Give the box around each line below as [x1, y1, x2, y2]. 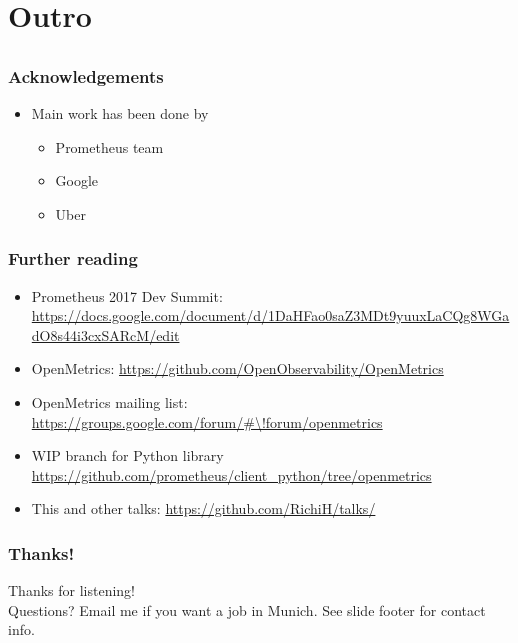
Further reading [8, 246, 138, 271]
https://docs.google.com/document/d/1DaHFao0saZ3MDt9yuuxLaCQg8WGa [31, 305, 510, 326]
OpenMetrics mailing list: [31, 392, 188, 413]
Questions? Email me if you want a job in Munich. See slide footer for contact [8, 599, 486, 620]
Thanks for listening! [8, 580, 135, 601]
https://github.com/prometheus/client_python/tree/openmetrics [31, 464, 432, 485]
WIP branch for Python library [31, 445, 224, 466]
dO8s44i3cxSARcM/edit [31, 324, 180, 345]
